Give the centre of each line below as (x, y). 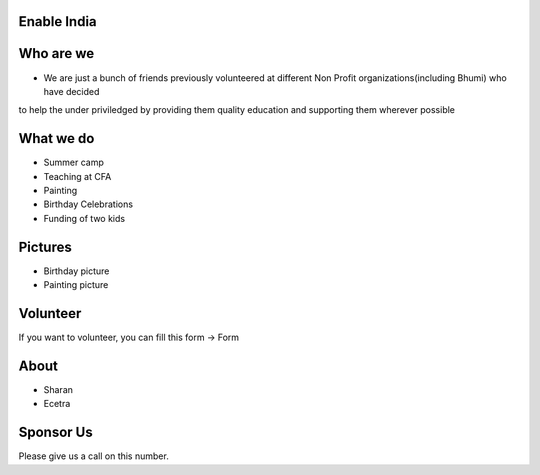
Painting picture (76, 285)
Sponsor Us (56, 432)
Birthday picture (76, 271)
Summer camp (73, 162)
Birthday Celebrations (88, 204)
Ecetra (57, 404)
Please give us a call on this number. (93, 456)
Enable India (57, 21)
